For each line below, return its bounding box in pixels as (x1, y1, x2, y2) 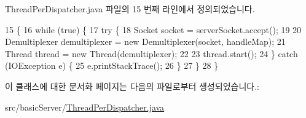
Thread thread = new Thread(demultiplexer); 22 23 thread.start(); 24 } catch (5, 47, 298, 60)
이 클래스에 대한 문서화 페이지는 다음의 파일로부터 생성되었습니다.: (5, 79, 259, 92)
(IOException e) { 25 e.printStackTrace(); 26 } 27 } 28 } (5, 59, 219, 72)
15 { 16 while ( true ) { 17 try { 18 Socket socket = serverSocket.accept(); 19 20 (5, 23, 302, 36)
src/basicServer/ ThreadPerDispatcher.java (5, 100, 165, 113)
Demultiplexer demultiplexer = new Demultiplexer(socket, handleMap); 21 (5, 35, 286, 48)
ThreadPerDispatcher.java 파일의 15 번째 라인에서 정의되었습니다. (5, 2, 255, 15)
